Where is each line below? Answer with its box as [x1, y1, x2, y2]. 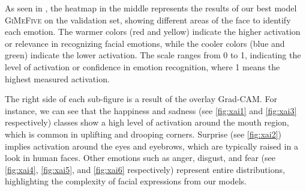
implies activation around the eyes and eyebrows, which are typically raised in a [5, 139, 298, 152]
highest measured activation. [5, 72, 110, 85]
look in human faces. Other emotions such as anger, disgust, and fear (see [5, 151, 275, 164]
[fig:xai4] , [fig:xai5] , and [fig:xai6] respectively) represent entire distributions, [5, 163, 285, 175]
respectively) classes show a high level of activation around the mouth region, [5, 116, 289, 129]
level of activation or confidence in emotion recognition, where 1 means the [5, 60, 280, 73]
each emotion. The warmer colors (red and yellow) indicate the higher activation [5, 25, 301, 38]
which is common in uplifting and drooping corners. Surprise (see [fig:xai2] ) [5, 127, 282, 140]
